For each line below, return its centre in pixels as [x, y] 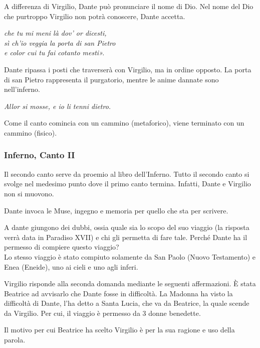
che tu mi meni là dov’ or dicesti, [55, 33]
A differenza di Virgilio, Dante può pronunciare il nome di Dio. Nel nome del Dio [129, 6]
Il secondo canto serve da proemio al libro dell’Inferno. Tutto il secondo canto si [127, 173]
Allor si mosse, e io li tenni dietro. [58, 106]
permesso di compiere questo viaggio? [62, 247]
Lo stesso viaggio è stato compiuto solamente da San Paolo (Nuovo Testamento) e [130, 256]
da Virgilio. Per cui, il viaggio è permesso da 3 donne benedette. [102, 313]
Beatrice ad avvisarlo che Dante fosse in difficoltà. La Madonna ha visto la [118, 293]
